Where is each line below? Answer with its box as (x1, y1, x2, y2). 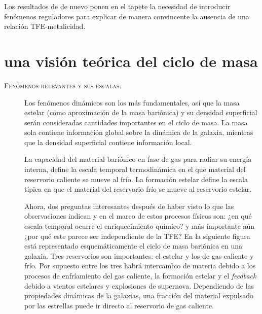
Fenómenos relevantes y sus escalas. (4, 80, 122, 90)
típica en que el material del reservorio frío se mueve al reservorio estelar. (24, 184, 252, 194)
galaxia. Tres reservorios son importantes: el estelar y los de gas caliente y (24, 250, 254, 261)
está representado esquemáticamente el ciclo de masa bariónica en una (24, 240, 243, 251)
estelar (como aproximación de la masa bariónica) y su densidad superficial (24, 107, 257, 118)
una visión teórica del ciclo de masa (4, 50, 258, 71)
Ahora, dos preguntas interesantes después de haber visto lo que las (24, 200, 234, 211)
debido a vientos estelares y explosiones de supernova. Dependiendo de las (24, 280, 254, 291)
